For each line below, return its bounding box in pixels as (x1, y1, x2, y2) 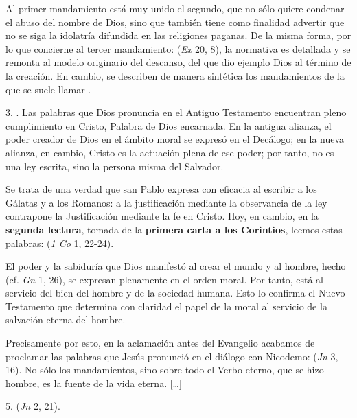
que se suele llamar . (5, 82, 91, 96)
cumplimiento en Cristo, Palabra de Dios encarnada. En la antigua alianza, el (5, 118, 332, 132)
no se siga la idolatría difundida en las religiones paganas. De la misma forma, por (5, 28, 352, 43)
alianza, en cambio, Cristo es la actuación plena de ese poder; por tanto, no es (5, 145, 334, 159)
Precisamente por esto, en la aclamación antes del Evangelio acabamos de (5, 336, 315, 350)
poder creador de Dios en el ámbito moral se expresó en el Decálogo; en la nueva (5, 132, 345, 146)
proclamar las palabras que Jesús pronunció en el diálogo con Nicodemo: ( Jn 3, (5, 349, 338, 363)
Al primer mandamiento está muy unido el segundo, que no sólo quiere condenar (5, 1, 345, 15)
